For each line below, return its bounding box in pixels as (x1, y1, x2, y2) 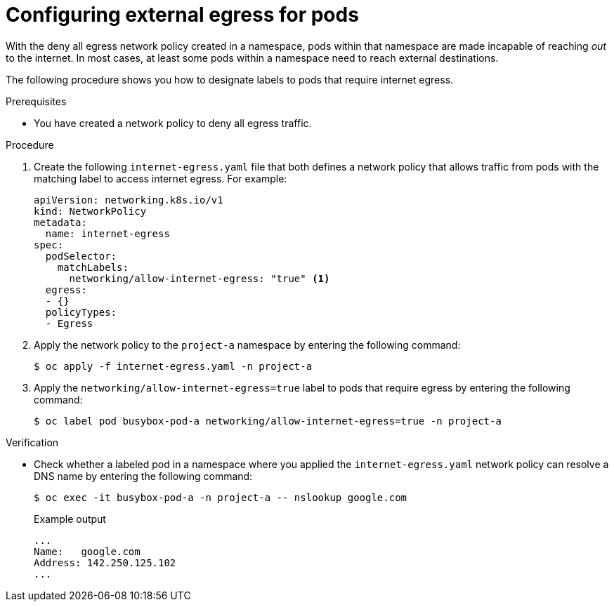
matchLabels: (57, 261, 129, 273)
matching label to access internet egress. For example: (34, 172, 287, 185)
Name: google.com (34, 545, 141, 557)
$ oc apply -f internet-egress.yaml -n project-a (34, 360, 313, 372)
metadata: (34, 216, 87, 228)
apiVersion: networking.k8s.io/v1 (34, 194, 223, 206)
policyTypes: (45, 306, 117, 318)
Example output (34, 512, 106, 525)
